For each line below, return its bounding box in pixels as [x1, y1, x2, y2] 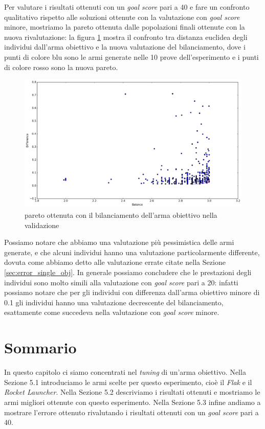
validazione [25, 219, 59, 230]
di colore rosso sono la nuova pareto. [4, 61, 118, 72]
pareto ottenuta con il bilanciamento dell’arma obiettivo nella [25, 210, 217, 220]
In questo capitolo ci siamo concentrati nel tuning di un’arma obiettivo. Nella [4, 367, 246, 377]
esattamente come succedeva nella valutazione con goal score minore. [4, 307, 219, 318]
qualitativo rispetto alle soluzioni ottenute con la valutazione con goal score [4, 11, 240, 22]
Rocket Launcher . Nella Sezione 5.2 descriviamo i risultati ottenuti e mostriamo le [4, 387, 260, 397]
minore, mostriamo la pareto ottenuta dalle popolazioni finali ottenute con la [4, 21, 245, 32]
